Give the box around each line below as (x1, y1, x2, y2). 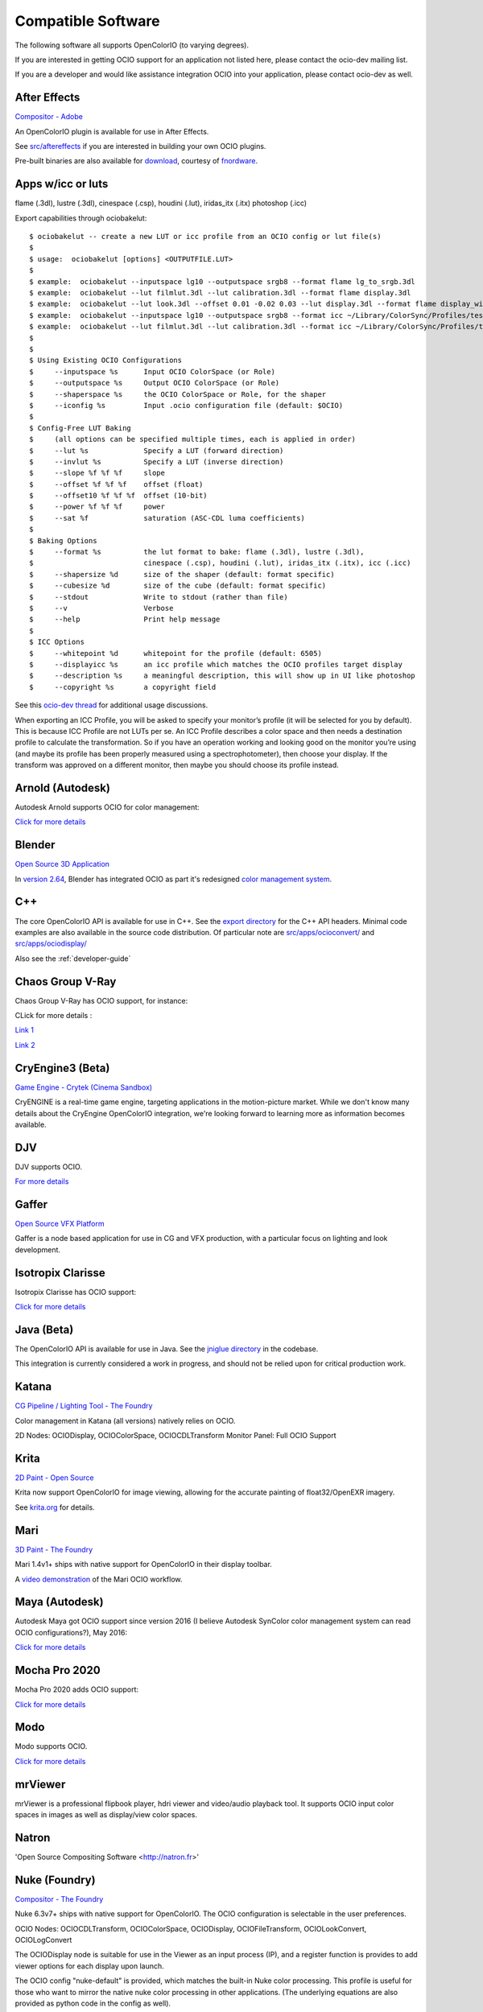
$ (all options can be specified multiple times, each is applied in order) (29, 435, 357, 444)
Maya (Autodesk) (14, 1595, 104, 1609)
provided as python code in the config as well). (14, 1998, 171, 2008)
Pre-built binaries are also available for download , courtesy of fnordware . (14, 156, 258, 166)
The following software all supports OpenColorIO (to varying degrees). (14, 40, 250, 50)
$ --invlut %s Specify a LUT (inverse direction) (29, 457, 284, 466)
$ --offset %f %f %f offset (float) (29, 480, 204, 489)
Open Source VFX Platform (14, 1219, 105, 1229)
